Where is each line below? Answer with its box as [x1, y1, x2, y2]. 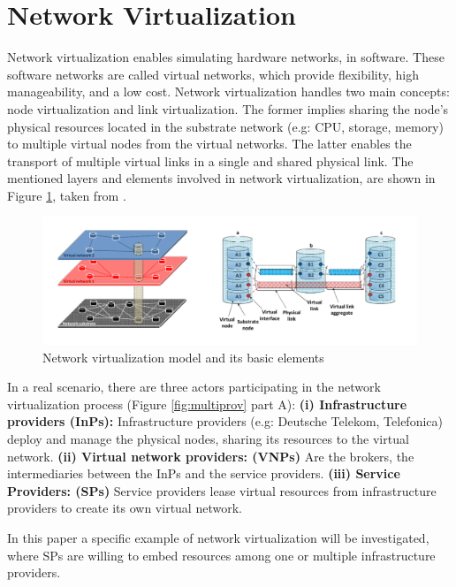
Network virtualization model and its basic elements [42, 347, 324, 366]
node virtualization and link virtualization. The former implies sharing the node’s [7, 99, 449, 118]
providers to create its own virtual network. [7, 499, 242, 517]
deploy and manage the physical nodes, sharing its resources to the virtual [7, 429, 409, 447]
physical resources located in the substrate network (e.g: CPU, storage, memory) [7, 117, 444, 135]
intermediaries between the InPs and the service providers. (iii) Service [7, 464, 400, 483]
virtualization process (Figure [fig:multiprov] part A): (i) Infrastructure [7, 394, 407, 413]
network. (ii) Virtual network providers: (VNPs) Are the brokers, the [7, 446, 414, 465]
